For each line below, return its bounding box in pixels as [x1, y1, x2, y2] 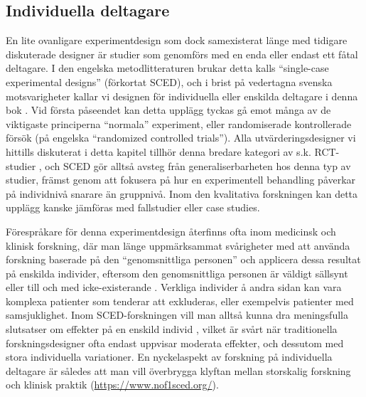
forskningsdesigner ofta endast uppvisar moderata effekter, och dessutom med [6, 335, 344, 350]
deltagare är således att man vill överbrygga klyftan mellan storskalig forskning [6, 363, 351, 378]
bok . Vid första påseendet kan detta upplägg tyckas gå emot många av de [6, 102, 331, 117]
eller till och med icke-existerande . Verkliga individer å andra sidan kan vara [6, 280, 342, 295]
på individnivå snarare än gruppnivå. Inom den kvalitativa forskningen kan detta [6, 186, 358, 201]
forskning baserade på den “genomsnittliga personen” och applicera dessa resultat [6, 252, 361, 267]
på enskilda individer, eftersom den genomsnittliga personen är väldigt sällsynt [6, 265, 348, 280]
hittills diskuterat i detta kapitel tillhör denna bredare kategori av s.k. [6, 144, 311, 159]
